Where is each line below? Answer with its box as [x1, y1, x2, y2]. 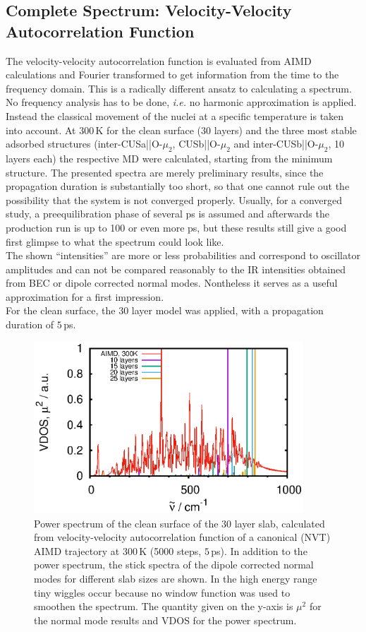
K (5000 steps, [139, 543, 202, 558]
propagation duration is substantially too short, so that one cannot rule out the [6, 179, 350, 193]
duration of [6, 317, 54, 332]
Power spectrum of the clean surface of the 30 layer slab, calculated [34, 515, 325, 530]
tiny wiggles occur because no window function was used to [34, 585, 291, 600]
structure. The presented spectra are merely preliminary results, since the [6, 165, 324, 179]
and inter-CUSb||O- [233, 136, 319, 151]
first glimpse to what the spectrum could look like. [6, 234, 224, 249]
